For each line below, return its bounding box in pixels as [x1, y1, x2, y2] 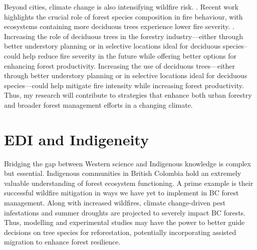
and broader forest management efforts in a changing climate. [4, 99, 193, 110]
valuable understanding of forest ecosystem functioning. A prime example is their [4, 177, 253, 188]
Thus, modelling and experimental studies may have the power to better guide [4, 217, 245, 227]
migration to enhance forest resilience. [4, 236, 121, 247]
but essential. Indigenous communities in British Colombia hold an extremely [4, 168, 241, 178]
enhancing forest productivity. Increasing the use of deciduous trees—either [4, 60, 235, 71]
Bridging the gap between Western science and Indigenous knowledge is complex [4, 158, 251, 168]
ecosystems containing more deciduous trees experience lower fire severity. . [4, 21, 234, 32]
